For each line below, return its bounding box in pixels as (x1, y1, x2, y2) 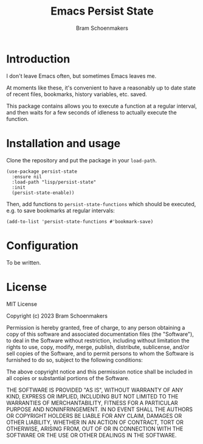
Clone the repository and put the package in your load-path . (6, 156, 157, 164)
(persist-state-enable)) (12, 190, 75, 196)
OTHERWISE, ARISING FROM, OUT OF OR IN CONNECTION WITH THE (6, 425, 184, 432)
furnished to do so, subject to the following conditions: (6, 356, 143, 363)
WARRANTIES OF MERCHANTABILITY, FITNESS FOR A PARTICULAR (6, 399, 178, 406)
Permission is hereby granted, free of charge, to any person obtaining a (6, 324, 185, 331)
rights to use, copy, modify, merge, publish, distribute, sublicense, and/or (6, 343, 190, 350)
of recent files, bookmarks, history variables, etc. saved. (6, 90, 147, 98)
